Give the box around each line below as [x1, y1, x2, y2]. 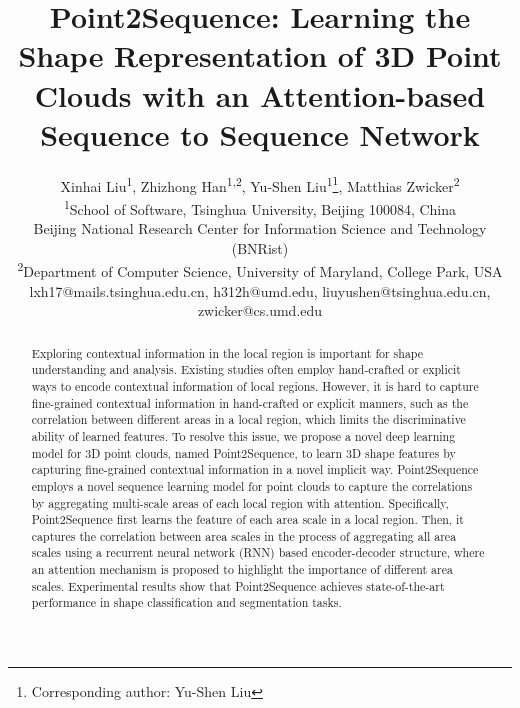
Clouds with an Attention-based [34, 74, 486, 115]
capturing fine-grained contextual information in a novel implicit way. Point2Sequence [31, 461, 479, 478]
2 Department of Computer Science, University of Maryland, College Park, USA [17, 258, 503, 282]
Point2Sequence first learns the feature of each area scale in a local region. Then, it [31, 511, 464, 528]
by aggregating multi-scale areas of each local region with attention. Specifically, [31, 494, 449, 511]
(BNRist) [231, 237, 289, 258]
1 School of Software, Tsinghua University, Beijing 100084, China [63, 195, 457, 219]
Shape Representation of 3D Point [18, 35, 502, 76]
